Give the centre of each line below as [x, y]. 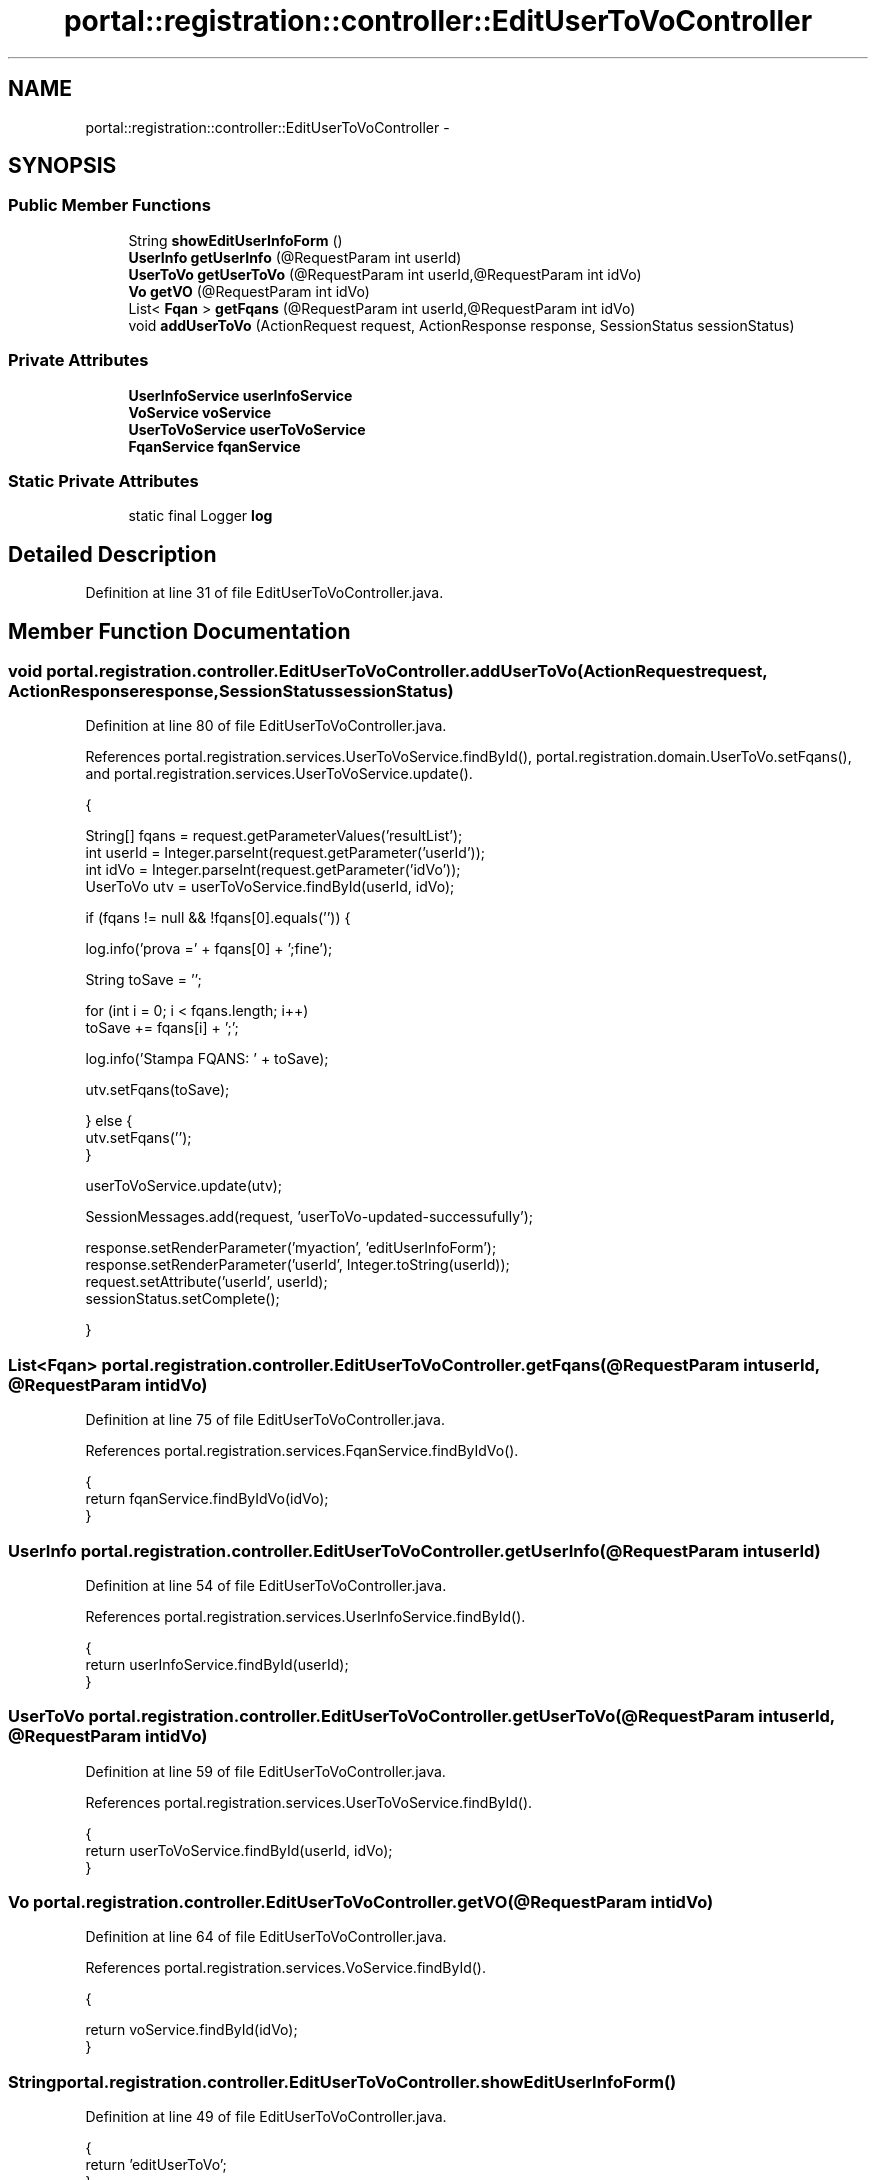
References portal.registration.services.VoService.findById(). [285, 1968]
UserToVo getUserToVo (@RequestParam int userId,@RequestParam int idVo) [385, 274]
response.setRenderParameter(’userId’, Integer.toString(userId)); [297, 1265]
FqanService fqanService [214, 446]
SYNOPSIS [62, 166]
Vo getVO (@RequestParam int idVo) [249, 291]
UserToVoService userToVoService [247, 429]
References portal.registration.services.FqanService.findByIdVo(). [302, 1451]
